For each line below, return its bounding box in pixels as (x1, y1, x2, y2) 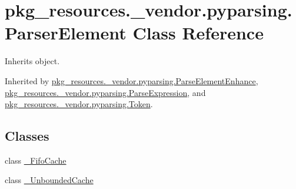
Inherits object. (5, 55, 60, 67)
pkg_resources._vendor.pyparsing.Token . (5, 98, 153, 110)
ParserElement (5, 21, 127, 45)
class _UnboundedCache (5, 174, 94, 186)
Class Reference (132, 21, 264, 45)
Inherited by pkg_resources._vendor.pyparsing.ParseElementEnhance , (5, 74, 258, 87)
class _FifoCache (5, 154, 66, 166)
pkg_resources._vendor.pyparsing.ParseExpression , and (5, 86, 206, 98)
